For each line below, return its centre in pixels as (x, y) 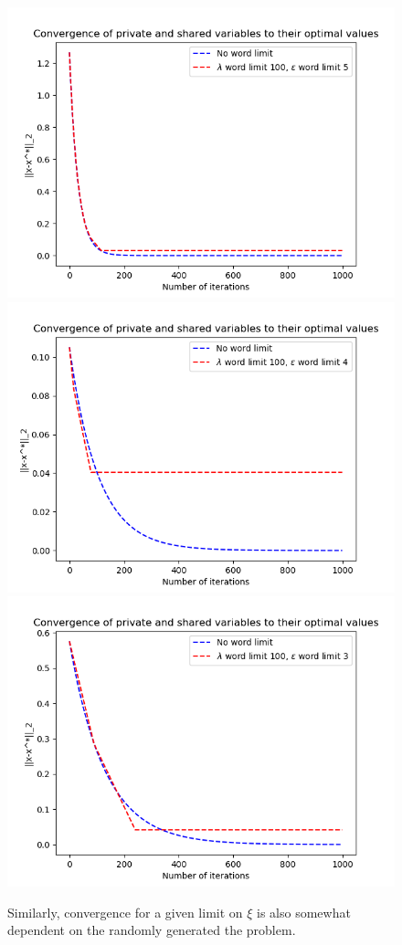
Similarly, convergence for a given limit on (125, 912)
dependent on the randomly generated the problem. (152, 930)
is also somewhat (304, 912)
